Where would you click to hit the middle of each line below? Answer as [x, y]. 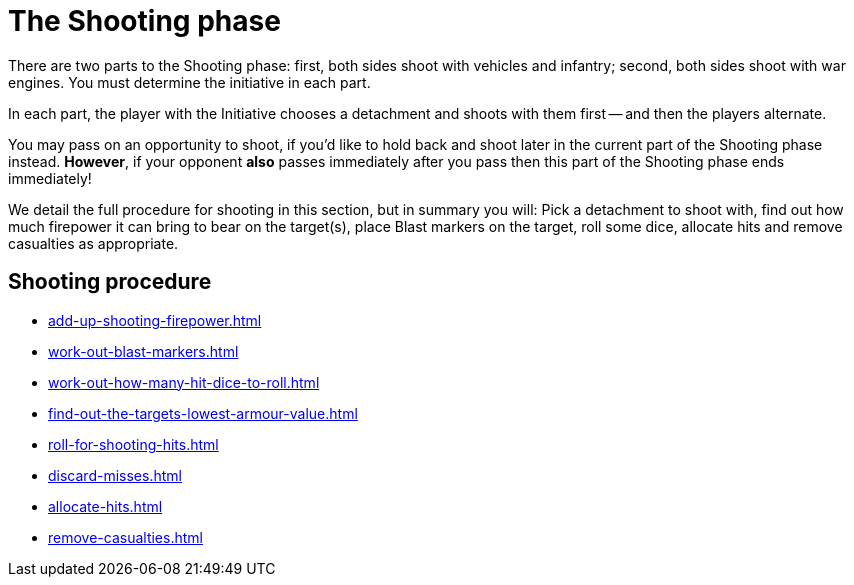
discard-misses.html [115, 475]
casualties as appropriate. [93, 243]
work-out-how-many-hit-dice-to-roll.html [184, 382]
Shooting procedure [110, 282]
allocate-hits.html [105, 506]
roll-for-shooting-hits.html [133, 444]
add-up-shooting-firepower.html [155, 320]
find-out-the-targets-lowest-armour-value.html [203, 413]
